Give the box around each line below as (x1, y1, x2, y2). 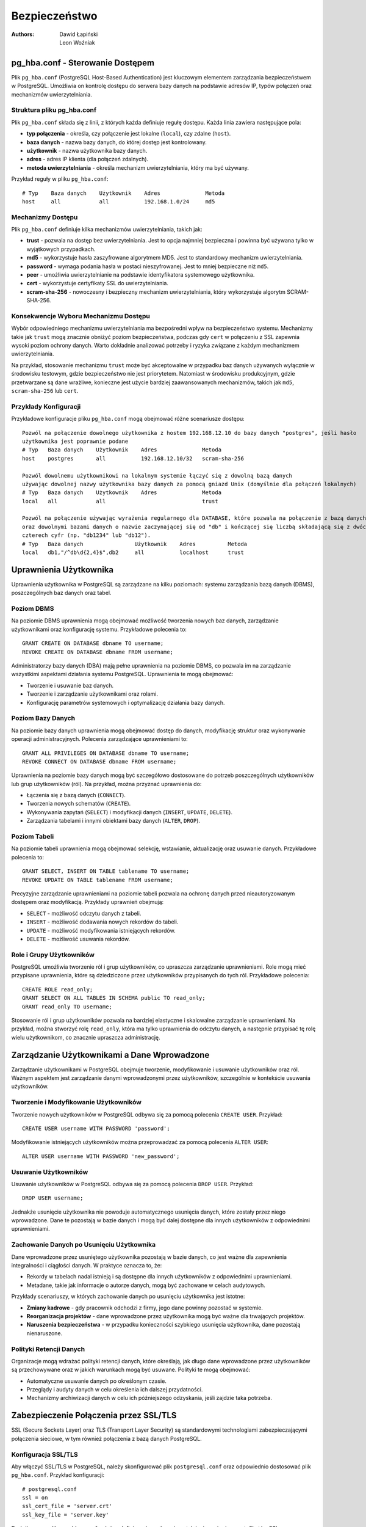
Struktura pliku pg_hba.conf (11, 106, 97, 114)
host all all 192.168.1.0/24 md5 (22, 198, 215, 205)
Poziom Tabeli (11, 833, 54, 841)
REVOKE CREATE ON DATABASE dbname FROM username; (22, 648, 174, 655)
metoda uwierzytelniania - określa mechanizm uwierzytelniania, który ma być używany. (26, 164, 249, 171)
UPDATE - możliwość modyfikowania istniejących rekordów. (26, 927, 176, 934)
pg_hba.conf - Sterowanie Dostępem (11, 57, 155, 68)
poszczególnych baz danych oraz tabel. (11, 589, 112, 597)
